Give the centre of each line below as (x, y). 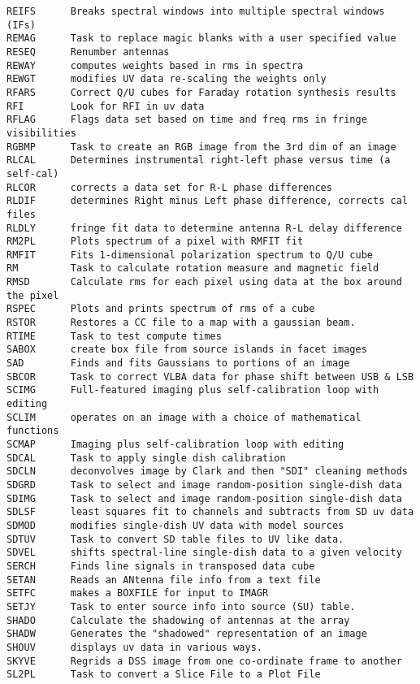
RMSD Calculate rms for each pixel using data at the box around (204, 282)
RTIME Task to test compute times (114, 336)
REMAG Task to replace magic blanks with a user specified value (201, 39)
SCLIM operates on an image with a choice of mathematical (184, 417)
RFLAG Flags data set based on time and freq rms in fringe (187, 120)
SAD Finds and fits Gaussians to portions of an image (178, 364)
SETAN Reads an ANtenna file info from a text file (164, 580)
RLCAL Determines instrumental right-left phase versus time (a (199, 160)
